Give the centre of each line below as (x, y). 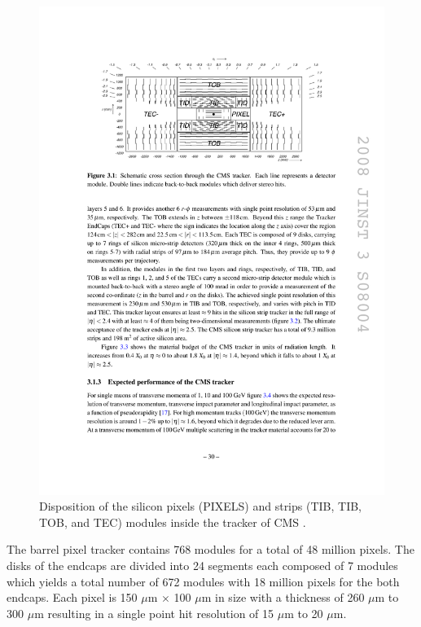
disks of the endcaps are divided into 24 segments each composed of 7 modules (202, 566)
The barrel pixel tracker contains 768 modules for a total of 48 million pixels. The (210, 549)
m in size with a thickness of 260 (283, 597)
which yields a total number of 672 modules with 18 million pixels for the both (203, 581)
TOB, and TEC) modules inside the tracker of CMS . (173, 522)
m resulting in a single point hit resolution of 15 (154, 613)
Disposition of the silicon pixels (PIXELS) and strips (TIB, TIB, (201, 506)
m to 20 (304, 613)
